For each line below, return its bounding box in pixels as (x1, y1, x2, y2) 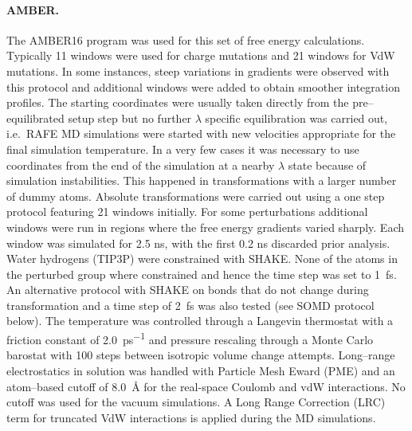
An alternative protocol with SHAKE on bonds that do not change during (6, 281, 369, 298)
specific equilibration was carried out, (205, 109, 388, 126)
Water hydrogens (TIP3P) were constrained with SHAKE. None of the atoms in (6, 250, 398, 267)
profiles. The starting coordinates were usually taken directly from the (6, 94, 349, 111)
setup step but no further (68, 109, 192, 126)
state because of (288, 156, 367, 173)
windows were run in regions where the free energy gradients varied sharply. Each (6, 218, 405, 235)
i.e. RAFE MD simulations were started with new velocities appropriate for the (6, 125, 396, 142)
